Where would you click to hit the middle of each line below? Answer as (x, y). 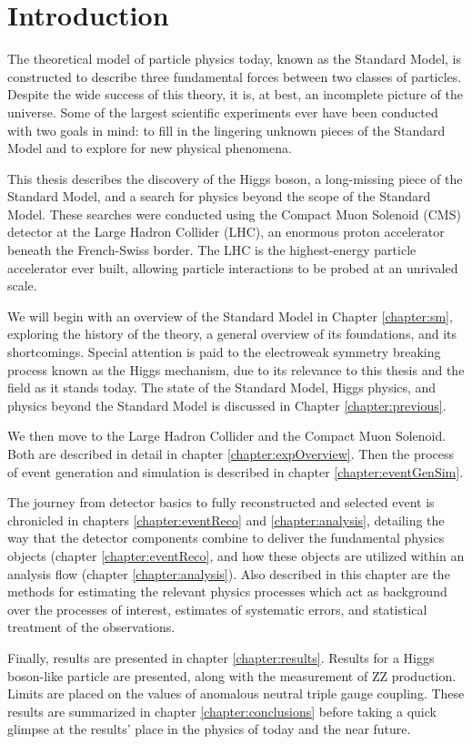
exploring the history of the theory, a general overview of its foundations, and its (232, 334)
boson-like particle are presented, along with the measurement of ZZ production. (232, 675)
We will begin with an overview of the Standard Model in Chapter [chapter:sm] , (230, 316)
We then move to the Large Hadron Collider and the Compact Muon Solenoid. (227, 436)
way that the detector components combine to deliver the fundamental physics (226, 538)
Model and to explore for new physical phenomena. (150, 148)
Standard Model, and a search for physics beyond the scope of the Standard (219, 196)
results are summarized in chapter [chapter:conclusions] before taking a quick (222, 711)
